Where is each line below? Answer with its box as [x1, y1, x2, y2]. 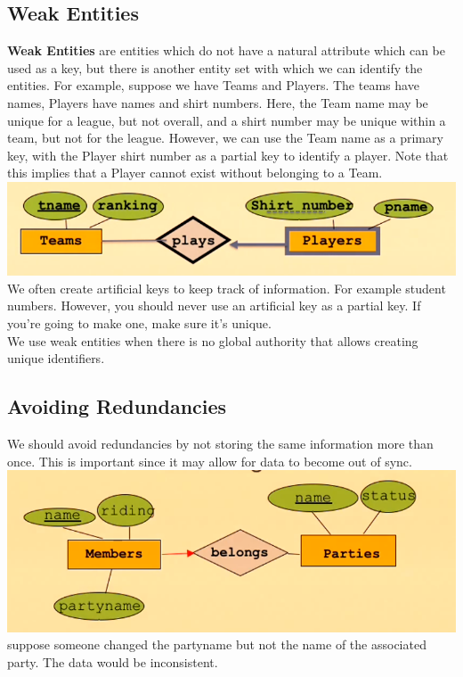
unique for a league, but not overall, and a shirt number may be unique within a [7, 111, 446, 129]
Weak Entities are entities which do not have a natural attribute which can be [7, 41, 445, 60]
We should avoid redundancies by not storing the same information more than [7, 433, 434, 452]
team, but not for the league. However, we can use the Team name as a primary [7, 128, 443, 147]
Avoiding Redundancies [7, 392, 227, 420]
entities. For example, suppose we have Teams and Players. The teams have [7, 76, 419, 95]
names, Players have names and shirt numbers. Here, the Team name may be [7, 93, 428, 111]
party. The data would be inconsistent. [7, 652, 218, 671]
